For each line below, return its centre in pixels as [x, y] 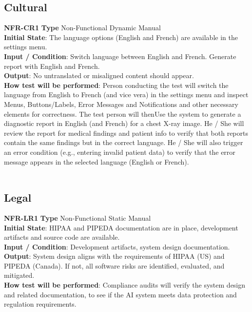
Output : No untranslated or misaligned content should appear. [99, 75]
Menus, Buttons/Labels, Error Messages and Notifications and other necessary [121, 104]
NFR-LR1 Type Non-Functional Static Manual [78, 218]
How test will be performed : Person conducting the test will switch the [116, 85]
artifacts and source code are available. [62, 237]
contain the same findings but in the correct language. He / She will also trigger [124, 142]
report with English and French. [52, 66]
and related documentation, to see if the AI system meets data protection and [120, 294]
